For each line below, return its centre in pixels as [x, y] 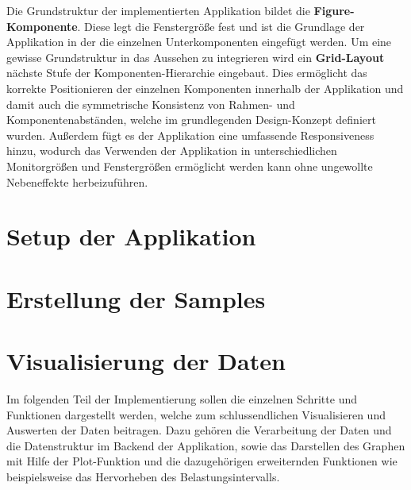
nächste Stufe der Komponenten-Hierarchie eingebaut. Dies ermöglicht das [187, 73]
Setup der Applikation [131, 236]
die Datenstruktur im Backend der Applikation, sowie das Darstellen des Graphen [206, 445]
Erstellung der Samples [136, 298]
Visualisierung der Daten [146, 361]
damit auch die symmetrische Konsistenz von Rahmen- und [151, 104]
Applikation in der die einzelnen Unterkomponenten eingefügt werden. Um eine [199, 42]
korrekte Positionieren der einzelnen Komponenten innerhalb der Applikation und [205, 88]
